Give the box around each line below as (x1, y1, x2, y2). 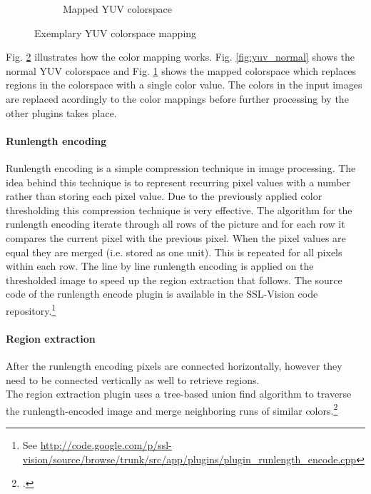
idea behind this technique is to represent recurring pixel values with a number (6, 174, 351, 189)
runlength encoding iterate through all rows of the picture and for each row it (6, 216, 345, 231)
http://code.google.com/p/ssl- (40, 437, 172, 452)
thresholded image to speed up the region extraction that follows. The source (6, 272, 342, 287)
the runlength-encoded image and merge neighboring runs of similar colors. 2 (6, 400, 338, 418)
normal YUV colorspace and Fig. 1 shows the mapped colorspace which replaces (6, 63, 357, 78)
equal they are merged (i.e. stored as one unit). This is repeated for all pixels (6, 244, 342, 259)
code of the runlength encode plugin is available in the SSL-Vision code (6, 286, 318, 301)
